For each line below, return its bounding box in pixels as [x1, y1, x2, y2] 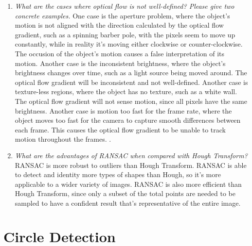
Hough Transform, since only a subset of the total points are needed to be [15, 188, 235, 198]
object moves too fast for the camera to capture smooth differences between [15, 115, 241, 125]
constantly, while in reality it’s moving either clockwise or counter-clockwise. [15, 39, 243, 49]
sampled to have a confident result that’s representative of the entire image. [15, 197, 241, 208]
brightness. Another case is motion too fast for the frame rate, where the [15, 105, 232, 115]
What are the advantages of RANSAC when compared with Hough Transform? [15, 150, 248, 160]
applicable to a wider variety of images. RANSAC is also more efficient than [15, 179, 242, 189]
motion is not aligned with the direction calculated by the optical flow [15, 20, 224, 30]
